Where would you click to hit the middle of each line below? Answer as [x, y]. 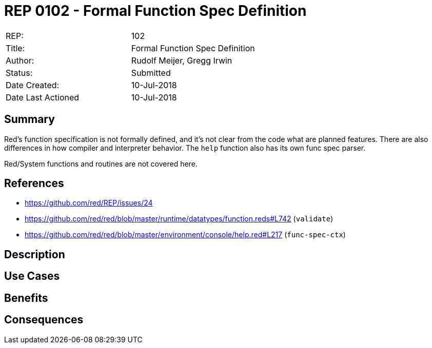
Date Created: [33, 85]
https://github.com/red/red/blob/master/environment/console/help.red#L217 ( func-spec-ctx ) [185, 235]
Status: [19, 73]
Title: [15, 48]
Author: [20, 60]
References [34, 183]
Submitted [151, 73]
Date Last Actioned [43, 97]
